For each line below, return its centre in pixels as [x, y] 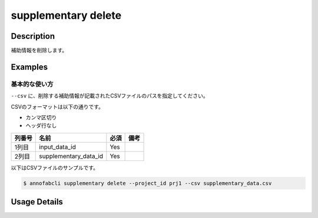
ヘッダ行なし [41, 126]
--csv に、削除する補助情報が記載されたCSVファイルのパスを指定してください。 [110, 96]
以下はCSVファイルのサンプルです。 [55, 167]
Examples [29, 67]
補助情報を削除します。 [39, 51]
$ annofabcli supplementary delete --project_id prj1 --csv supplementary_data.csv [148, 183]
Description [33, 36]
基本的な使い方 [32, 84]
